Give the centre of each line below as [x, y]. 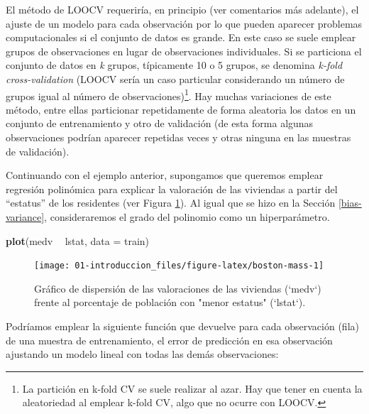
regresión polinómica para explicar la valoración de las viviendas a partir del [172, 189]
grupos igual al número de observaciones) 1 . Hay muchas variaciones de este [169, 94]
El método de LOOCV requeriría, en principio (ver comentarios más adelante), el [182, 9]
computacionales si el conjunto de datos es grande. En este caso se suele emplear [181, 37]
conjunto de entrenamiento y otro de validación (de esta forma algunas [160, 123]
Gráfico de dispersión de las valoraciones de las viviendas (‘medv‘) [178, 288]
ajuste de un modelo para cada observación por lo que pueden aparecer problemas [184, 23]
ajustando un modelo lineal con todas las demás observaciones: [142, 354]
